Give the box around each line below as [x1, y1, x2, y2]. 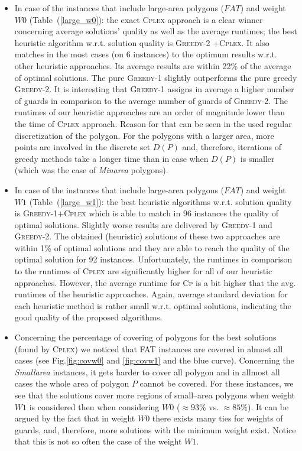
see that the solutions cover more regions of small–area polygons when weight [14, 389, 295, 401]
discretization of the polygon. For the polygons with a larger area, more [14, 129, 274, 141]
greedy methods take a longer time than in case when [14, 152, 209, 164]
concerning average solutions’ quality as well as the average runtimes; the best [14, 25, 297, 37]
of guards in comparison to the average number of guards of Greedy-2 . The [14, 94, 288, 106]
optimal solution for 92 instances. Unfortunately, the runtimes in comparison [14, 253, 293, 265]
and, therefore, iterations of [182, 141, 281, 153]
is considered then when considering [29, 400, 160, 413]
